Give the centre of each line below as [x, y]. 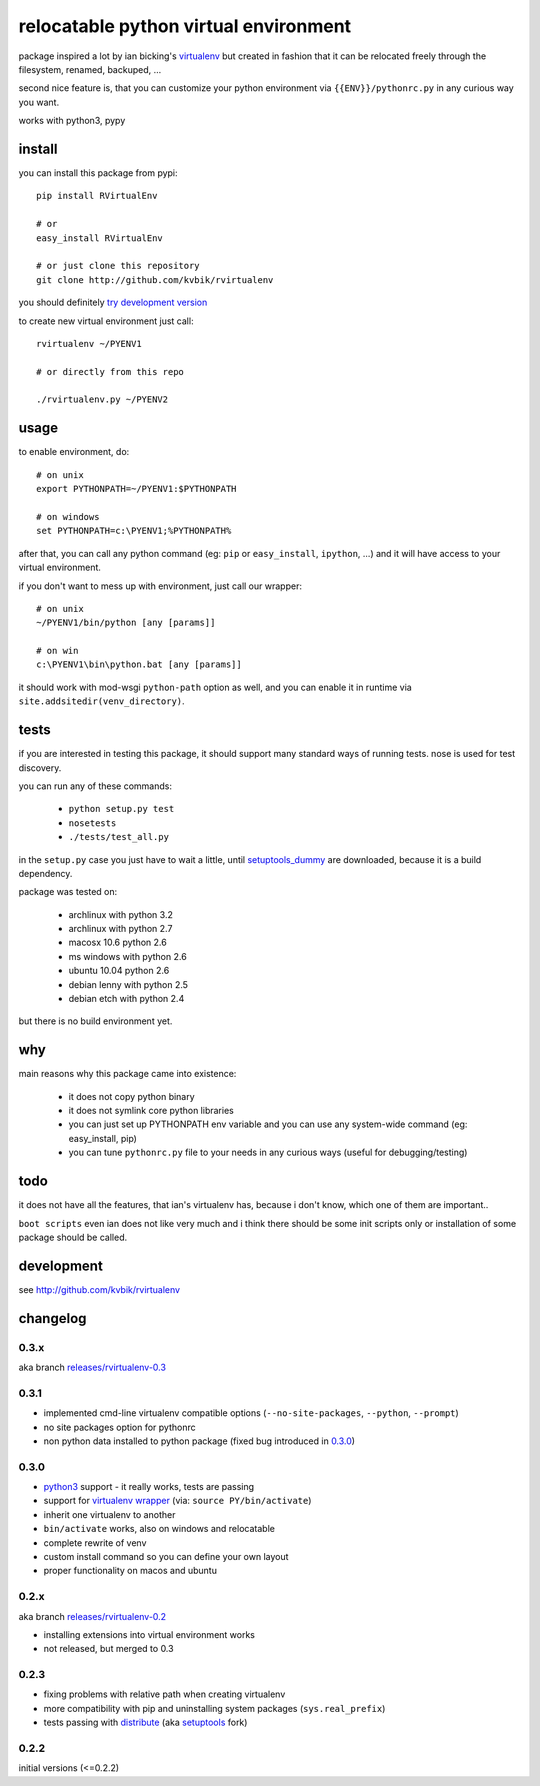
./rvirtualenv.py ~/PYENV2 [102, 399]
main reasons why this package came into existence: [127, 1074]
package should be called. [73, 1237]
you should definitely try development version [113, 302]
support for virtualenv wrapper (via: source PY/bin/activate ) [177, 1501]
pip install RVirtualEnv [97, 196]
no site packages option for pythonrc [119, 1427]
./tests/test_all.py [119, 837]
